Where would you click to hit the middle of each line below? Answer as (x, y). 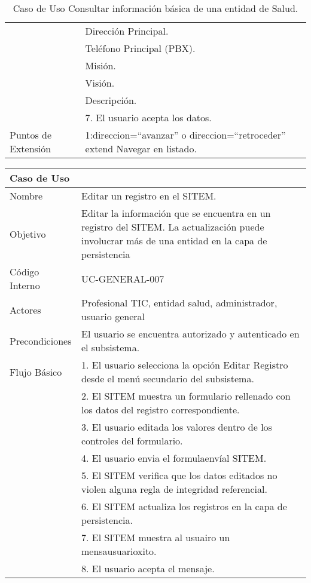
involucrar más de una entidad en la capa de (174, 240)
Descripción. (111, 100)
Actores (25, 309)
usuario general (113, 316)
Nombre (26, 196)
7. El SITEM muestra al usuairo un (155, 537)
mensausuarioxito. (119, 551)
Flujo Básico (36, 372)
